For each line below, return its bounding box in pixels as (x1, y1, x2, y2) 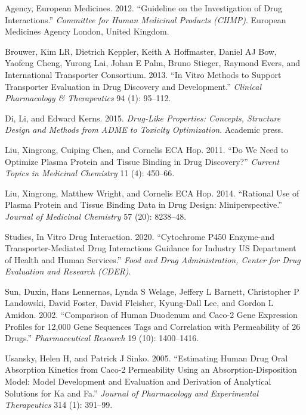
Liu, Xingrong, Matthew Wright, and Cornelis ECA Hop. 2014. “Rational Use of (5, 186, 299, 199)
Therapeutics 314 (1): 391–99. (5, 398, 113, 411)
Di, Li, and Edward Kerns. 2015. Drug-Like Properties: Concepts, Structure (5, 111, 281, 124)
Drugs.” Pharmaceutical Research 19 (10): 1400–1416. (5, 332, 199, 344)
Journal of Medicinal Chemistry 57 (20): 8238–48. (5, 210, 187, 222)
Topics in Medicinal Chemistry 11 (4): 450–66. (5, 167, 175, 179)
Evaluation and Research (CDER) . (5, 265, 131, 277)
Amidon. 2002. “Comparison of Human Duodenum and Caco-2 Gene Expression (5, 308, 298, 321)
